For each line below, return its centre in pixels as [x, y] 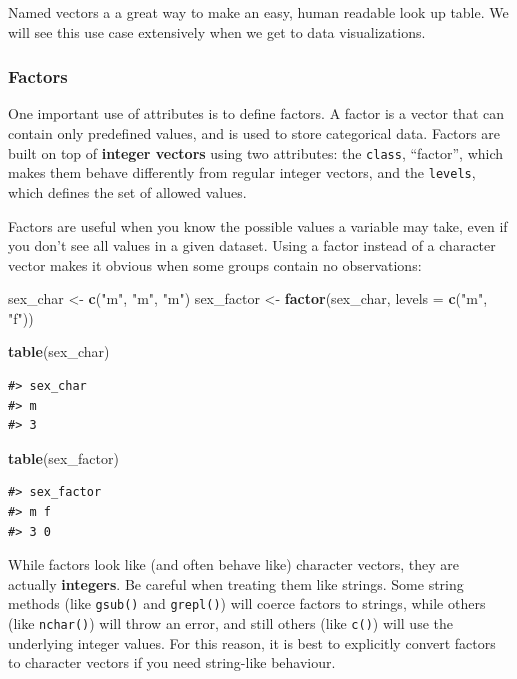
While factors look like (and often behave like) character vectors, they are [234, 564]
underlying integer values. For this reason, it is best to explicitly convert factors [252, 642]
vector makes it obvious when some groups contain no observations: [215, 264]
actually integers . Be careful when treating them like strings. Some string [236, 583]
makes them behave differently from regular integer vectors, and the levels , [242, 172]
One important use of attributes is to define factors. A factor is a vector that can [256, 113]
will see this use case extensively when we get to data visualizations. [217, 31]
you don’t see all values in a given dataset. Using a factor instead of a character [252, 245]
